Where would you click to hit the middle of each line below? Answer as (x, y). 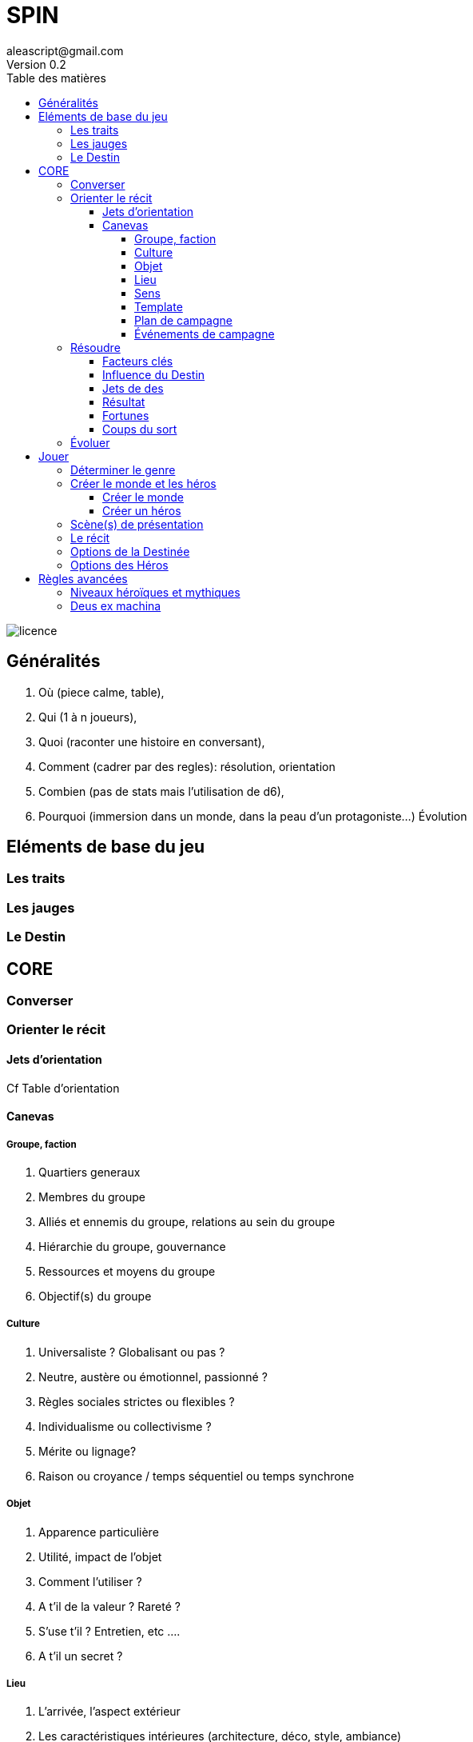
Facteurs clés (138, 361)
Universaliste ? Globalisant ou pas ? (132, 1352)
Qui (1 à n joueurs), (88, 717)
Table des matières (56, 78)
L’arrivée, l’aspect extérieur (109, 1712)
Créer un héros (142, 510)
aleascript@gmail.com (65, 50)
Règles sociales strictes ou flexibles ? (137, 1401)
